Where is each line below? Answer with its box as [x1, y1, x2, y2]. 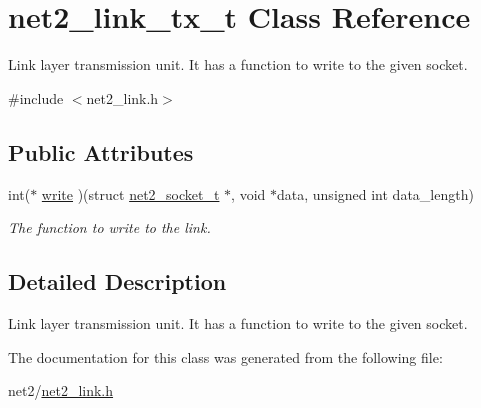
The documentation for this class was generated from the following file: [8, 346, 443, 367]
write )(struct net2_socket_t [41, 183, 220, 204]
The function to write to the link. [8, 217, 211, 238]
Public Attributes [8, 136, 194, 167]
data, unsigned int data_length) [277, 183, 474, 204]
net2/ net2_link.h [8, 380, 114, 401]
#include [8, 87, 64, 108]
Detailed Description [8, 266, 227, 297]
